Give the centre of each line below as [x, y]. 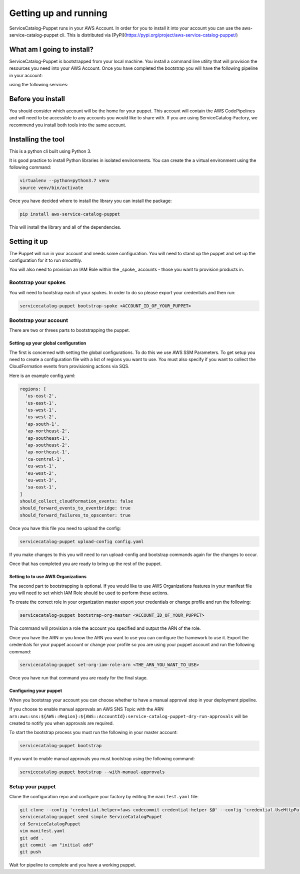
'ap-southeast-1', [47, 438]
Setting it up [29, 241]
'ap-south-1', [42, 424]
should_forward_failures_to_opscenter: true [75, 515]
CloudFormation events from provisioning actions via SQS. [69, 367]
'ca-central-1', [45, 459]
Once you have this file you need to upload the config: [65, 528]
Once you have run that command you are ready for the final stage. [78, 678]
